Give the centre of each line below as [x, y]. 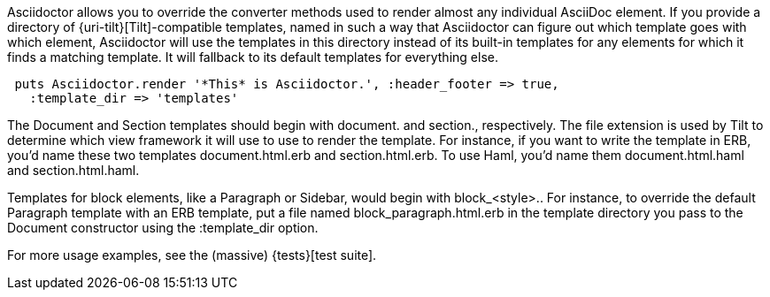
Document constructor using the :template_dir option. [163, 228]
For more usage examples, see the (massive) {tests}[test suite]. [192, 255]
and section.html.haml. [73, 170]
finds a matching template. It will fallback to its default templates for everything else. [253, 57]
